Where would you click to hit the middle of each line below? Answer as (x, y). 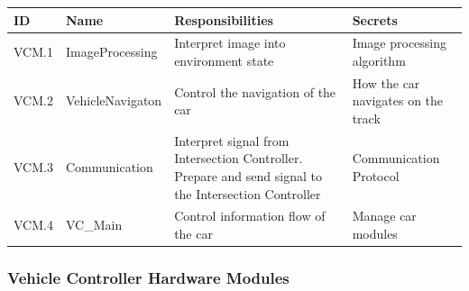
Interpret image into (230, 43)
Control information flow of (250, 216)
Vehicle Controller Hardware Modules (148, 278)
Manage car (384, 216)
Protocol (376, 176)
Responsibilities (224, 19)
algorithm (379, 60)
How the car (386, 82)
